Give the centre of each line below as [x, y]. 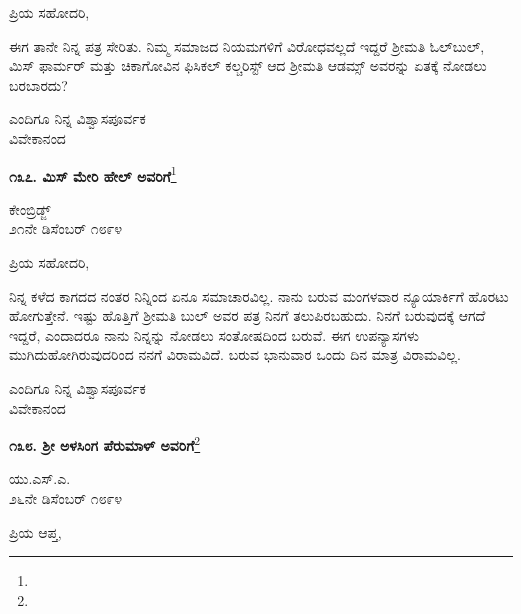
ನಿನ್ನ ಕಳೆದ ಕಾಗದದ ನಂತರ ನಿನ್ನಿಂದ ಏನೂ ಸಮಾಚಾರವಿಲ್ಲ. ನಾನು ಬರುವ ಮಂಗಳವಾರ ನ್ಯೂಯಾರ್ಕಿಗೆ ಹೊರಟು [259, 295]
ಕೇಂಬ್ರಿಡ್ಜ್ [30, 208]
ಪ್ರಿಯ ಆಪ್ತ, [35, 531]
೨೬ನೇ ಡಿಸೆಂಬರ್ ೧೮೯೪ [66, 498]
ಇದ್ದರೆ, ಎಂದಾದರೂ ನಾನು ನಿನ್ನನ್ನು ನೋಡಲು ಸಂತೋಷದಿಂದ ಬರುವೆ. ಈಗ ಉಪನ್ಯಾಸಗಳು [214, 334]
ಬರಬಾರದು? [38, 84]
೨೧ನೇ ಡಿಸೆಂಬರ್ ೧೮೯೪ [66, 228]
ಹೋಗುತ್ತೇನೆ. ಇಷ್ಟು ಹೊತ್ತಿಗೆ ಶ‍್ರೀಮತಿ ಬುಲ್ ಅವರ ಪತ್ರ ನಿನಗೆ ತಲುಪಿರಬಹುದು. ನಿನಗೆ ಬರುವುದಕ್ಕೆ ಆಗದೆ [247, 315]
